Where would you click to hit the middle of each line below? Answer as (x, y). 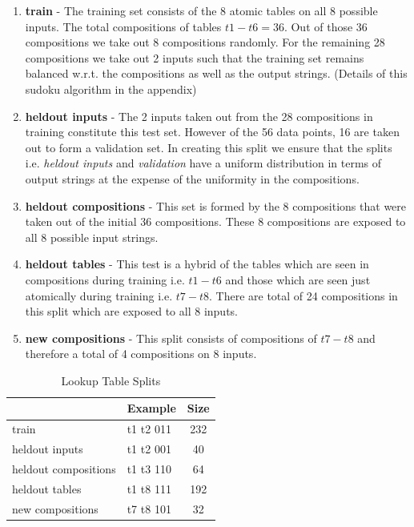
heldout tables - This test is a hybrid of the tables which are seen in (197, 264)
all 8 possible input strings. (92, 237)
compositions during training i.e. (105, 279)
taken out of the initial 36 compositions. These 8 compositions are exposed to (215, 221)
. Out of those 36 (326, 26)
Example (151, 408)
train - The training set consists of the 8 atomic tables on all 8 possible (201, 10)
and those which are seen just (298, 279)
